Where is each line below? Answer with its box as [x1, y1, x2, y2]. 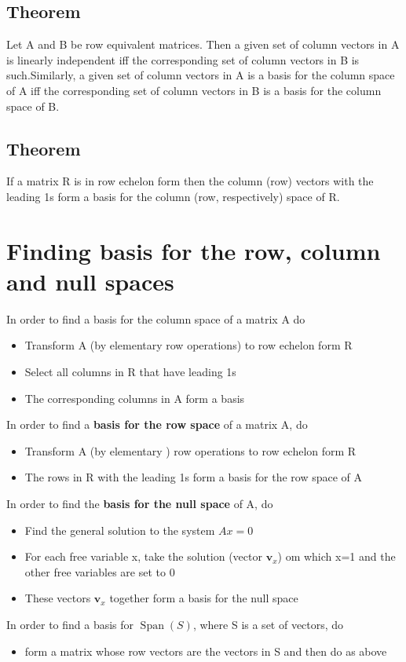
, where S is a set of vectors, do [192, 616, 344, 632]
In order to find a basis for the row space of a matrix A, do [6, 416, 308, 433]
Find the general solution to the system [24, 521, 215, 538]
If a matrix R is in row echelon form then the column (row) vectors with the [6, 173, 374, 189]
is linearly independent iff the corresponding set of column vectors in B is [6, 51, 360, 68]
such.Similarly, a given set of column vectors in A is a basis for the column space [6, 67, 395, 83]
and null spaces [6, 265, 174, 297]
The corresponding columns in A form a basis [24, 390, 245, 406]
